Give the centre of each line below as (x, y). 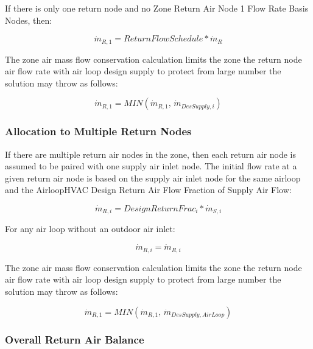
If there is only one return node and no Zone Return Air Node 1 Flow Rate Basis (157, 8)
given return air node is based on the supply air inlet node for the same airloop (153, 178)
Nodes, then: (29, 20)
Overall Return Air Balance (75, 340)
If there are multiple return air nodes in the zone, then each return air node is (151, 154)
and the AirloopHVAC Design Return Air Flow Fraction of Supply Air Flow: (148, 190)
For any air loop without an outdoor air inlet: (90, 229)
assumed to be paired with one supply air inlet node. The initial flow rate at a (151, 166)
